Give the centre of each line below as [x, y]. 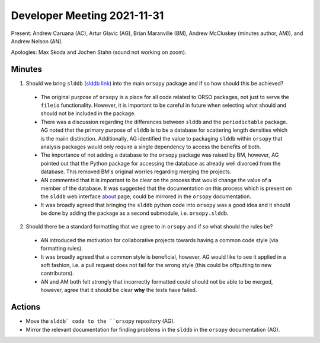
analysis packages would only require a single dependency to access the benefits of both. [151, 147]
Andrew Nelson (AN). [37, 41]
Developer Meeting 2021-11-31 [87, 15]
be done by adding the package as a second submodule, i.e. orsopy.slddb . [135, 213]
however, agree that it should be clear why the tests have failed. [119, 290]
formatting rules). [62, 249]
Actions [26, 307]
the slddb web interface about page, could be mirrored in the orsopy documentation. [146, 196]
